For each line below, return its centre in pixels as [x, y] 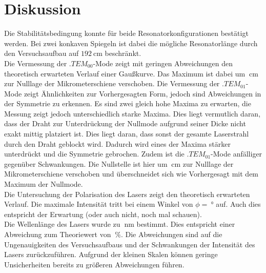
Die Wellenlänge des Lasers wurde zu [62, 224]
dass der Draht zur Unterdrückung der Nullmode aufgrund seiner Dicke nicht [125, 123]
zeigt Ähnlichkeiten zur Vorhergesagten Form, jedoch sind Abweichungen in [142, 93]
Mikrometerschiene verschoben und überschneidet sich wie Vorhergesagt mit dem [131, 174]
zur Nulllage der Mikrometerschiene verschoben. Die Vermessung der [112, 83]
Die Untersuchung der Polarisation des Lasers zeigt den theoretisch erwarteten [127, 194]
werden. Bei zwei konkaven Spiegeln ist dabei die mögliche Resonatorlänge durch [131, 43]
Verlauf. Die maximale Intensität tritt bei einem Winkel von [99, 204]
